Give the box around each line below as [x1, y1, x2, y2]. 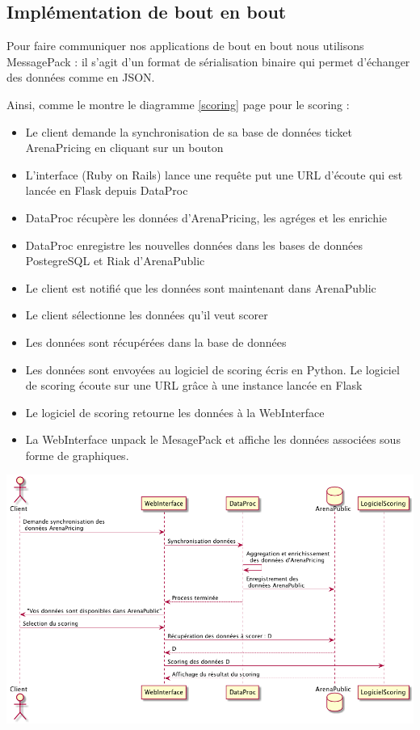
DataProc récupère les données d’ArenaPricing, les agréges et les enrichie [25, 209, 388, 226]
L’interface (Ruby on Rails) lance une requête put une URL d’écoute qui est [25, 166, 403, 183]
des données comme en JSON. [6, 69, 155, 86]
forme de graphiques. [25, 446, 129, 463]
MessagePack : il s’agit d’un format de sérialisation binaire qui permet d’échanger [6, 53, 410, 70]
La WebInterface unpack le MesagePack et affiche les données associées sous [25, 431, 401, 448]
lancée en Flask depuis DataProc [25, 182, 188, 199]
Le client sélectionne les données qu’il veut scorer [25, 306, 268, 323]
